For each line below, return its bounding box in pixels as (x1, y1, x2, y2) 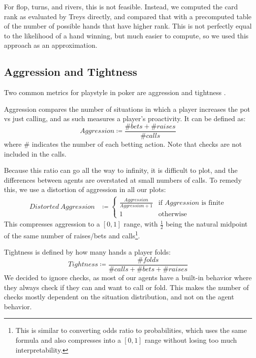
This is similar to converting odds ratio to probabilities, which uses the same (15, 325, 247, 335)
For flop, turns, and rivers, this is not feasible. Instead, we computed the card (4, 1, 238, 11)
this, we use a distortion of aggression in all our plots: (4, 184, 166, 195)
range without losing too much (144, 334, 237, 345)
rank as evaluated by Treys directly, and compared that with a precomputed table (4, 11, 252, 21)
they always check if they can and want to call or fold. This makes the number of (4, 282, 249, 292)
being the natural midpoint (165, 219, 248, 229)
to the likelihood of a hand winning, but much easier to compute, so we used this (4, 30, 249, 40)
